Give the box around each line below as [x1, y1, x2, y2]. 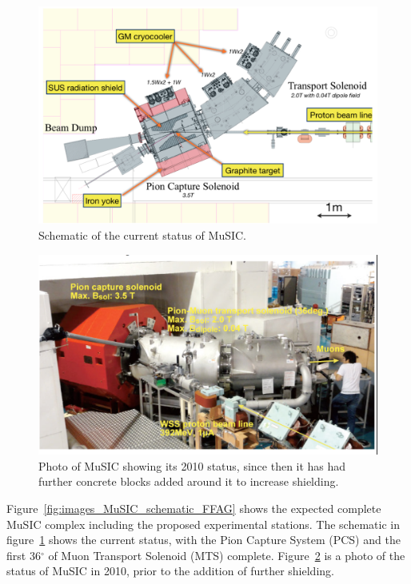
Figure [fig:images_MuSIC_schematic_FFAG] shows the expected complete [6, 499, 381, 516]
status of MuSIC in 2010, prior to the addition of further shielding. [6, 562, 334, 579]
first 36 [6, 546, 41, 563]
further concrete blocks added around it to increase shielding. [38, 473, 339, 490]
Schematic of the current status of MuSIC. [38, 227, 247, 244]
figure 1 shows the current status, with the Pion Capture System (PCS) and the [6, 531, 401, 548]
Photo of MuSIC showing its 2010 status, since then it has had [38, 457, 346, 474]
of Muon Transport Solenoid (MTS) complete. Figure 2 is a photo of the [48, 546, 405, 563]
